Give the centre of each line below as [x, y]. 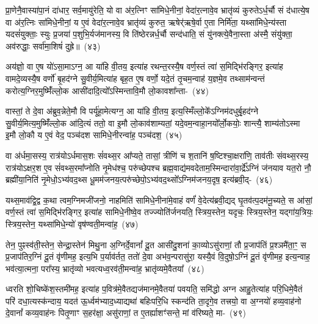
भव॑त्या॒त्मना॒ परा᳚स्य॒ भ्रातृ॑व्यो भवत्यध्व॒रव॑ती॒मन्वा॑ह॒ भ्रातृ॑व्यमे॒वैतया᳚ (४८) [105, 268]
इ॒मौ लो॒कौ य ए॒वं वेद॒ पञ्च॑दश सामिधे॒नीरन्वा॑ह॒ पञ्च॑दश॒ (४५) [94, 135]
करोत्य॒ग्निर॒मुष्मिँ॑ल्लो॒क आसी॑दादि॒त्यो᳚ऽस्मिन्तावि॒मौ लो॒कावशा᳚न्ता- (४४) [107, 90]
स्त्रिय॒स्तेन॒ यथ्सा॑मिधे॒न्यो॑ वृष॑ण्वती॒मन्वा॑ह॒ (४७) [72, 223]
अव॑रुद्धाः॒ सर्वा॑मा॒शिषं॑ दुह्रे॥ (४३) [53, 46]
